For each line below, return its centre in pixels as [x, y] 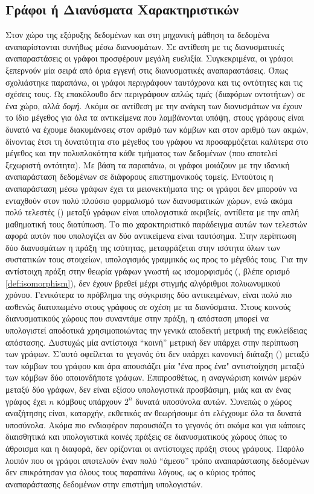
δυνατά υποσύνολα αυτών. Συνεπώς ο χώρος [213, 401]
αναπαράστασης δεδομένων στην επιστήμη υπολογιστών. [104, 483]
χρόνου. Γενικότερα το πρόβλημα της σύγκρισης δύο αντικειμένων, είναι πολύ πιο [149, 295]
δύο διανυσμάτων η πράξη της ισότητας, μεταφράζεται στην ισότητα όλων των [143, 247]
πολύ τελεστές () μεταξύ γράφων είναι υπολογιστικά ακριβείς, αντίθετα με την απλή [152, 212]
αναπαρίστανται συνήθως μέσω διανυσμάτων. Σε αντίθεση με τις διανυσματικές [145, 46]
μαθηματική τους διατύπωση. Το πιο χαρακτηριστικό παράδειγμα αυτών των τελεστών [156, 223]
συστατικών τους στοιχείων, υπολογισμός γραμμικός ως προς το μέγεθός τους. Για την [156, 259]
